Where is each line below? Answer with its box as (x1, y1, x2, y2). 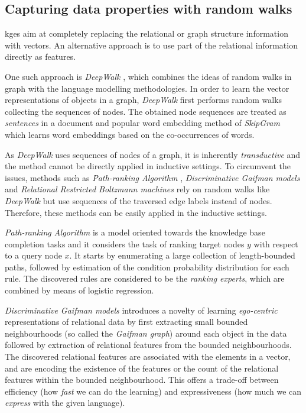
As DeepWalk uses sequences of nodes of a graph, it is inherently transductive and (5, 148, 301, 160)
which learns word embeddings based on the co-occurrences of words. (5, 128, 255, 140)
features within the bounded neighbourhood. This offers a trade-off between (5, 373, 279, 386)
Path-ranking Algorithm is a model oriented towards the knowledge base (5, 226, 265, 238)
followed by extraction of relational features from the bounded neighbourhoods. (5, 338, 292, 351)
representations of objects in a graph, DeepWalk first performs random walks (5, 93, 282, 106)
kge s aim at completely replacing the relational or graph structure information (5, 27, 288, 40)
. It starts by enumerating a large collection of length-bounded (69, 249, 295, 262)
